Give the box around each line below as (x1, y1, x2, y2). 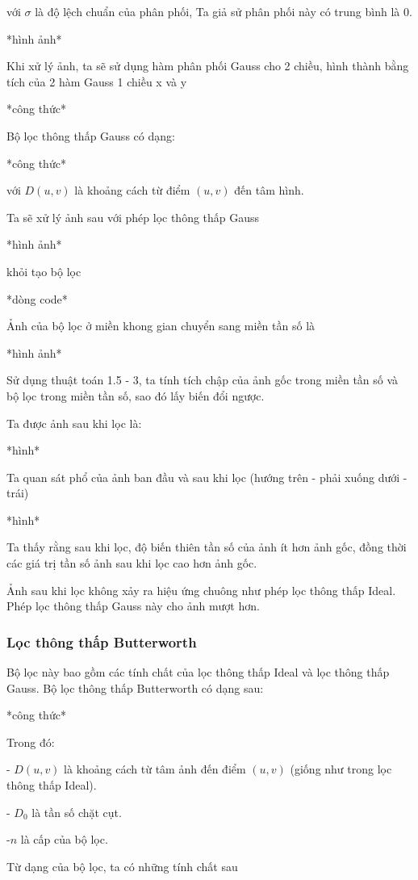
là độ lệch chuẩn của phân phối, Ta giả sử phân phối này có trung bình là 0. (35, 3, 412, 19)
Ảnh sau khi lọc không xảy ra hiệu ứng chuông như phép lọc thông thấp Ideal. (6, 581, 396, 598)
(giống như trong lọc (290, 761, 392, 777)
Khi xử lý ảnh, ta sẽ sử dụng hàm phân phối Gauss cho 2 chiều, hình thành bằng (6, 57, 409, 74)
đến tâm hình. (234, 182, 304, 199)
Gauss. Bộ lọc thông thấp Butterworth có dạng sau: (6, 679, 264, 696)
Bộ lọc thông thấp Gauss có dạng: (6, 127, 175, 144)
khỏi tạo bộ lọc (6, 262, 82, 279)
